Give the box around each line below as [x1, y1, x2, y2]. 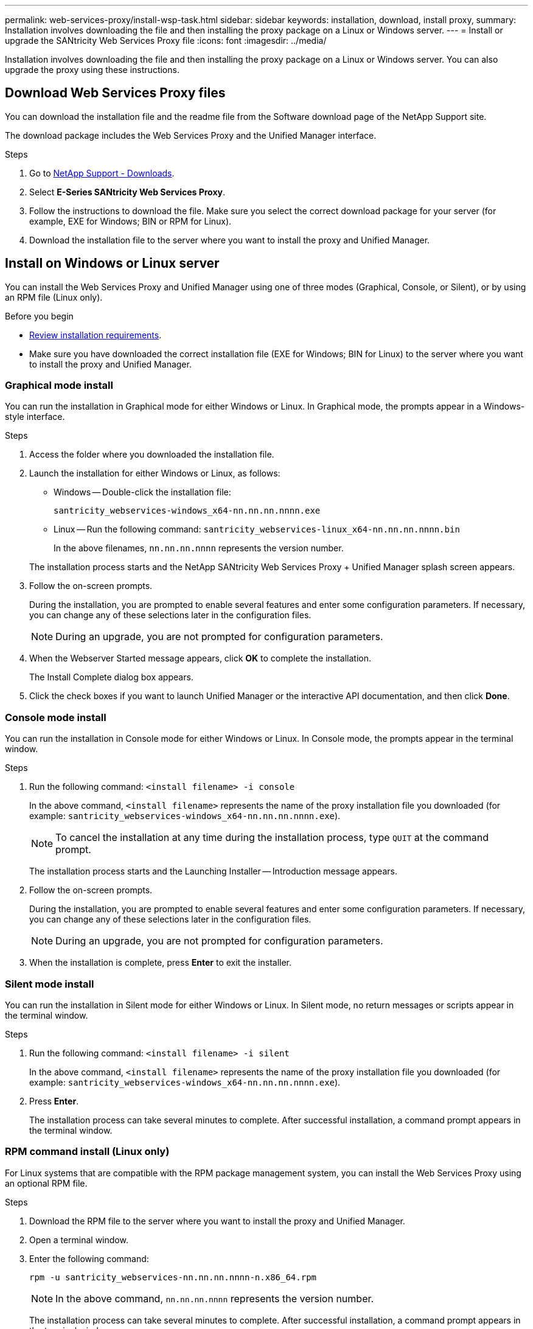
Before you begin [5, 310, 74, 321]
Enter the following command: [29, 1253, 149, 1264]
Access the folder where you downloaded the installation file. [29, 449, 274, 460]
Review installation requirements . [29, 329, 162, 340]
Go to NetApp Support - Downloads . [29, 167, 175, 178]
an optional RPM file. [5, 1177, 88, 1188]
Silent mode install [5, 977, 94, 990]
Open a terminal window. [29, 1234, 128, 1245]
